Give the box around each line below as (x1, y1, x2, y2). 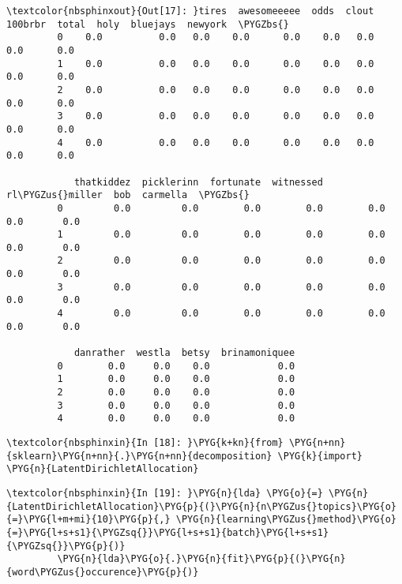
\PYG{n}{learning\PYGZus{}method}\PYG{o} (175, 514, 396, 526)
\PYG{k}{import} (277, 450, 363, 462)
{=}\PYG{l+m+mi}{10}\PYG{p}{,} (6, 514, 171, 526)
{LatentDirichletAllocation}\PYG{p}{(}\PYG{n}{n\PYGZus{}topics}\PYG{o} (6, 500, 396, 512)
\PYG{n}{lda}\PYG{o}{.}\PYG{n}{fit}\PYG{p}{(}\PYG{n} (57, 553, 346, 565)
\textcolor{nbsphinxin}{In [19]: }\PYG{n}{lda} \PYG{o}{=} (6, 487, 323, 499)
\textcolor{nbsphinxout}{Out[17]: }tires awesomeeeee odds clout (6, 6, 374, 17)
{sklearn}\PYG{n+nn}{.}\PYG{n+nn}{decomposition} (6, 450, 272, 462)
